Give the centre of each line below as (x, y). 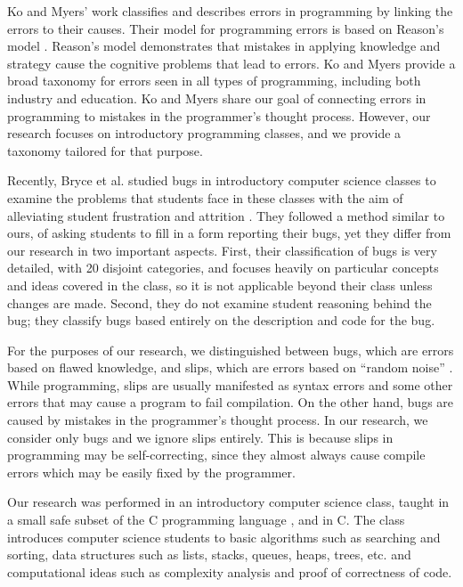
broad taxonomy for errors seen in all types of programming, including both (214, 81)
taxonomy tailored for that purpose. (105, 150)
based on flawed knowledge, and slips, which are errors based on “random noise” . (230, 367)
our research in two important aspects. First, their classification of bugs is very (222, 250)
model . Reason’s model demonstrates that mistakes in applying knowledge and (224, 46)
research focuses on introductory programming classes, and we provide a (204, 133)
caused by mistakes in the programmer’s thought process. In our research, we (218, 420)
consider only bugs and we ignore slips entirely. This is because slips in (200, 437)
